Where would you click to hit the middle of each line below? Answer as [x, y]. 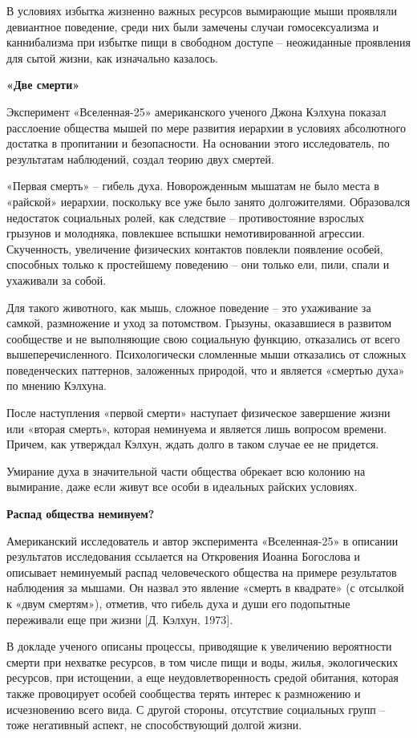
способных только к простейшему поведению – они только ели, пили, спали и [198, 264]
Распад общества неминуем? [81, 514]
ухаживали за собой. [57, 280]
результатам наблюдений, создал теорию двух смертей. [140, 158]
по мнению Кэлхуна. [57, 385]
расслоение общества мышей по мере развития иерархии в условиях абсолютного [206, 127]
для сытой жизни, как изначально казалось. [112, 57]
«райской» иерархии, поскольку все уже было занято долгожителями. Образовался [208, 201]
